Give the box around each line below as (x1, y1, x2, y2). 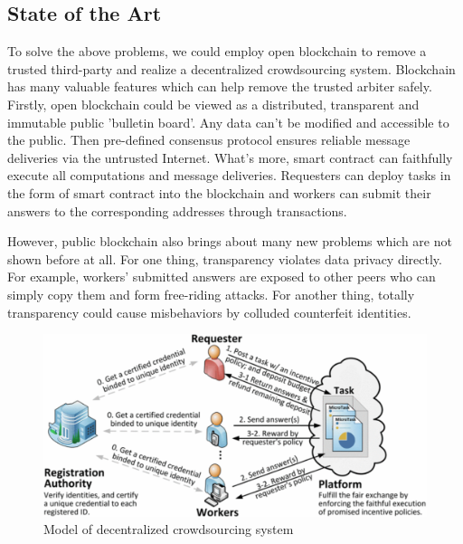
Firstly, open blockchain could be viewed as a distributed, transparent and (7, 94, 420, 113)
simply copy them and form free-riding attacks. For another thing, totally (7, 284, 415, 303)
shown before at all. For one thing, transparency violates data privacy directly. (7, 249, 442, 268)
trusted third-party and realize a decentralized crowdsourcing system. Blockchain (7, 59, 456, 78)
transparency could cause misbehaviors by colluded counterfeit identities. (7, 302, 411, 321)
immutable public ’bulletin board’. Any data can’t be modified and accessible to (7, 112, 449, 131)
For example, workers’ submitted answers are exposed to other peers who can (7, 267, 436, 286)
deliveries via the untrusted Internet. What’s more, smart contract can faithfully (7, 148, 453, 167)
